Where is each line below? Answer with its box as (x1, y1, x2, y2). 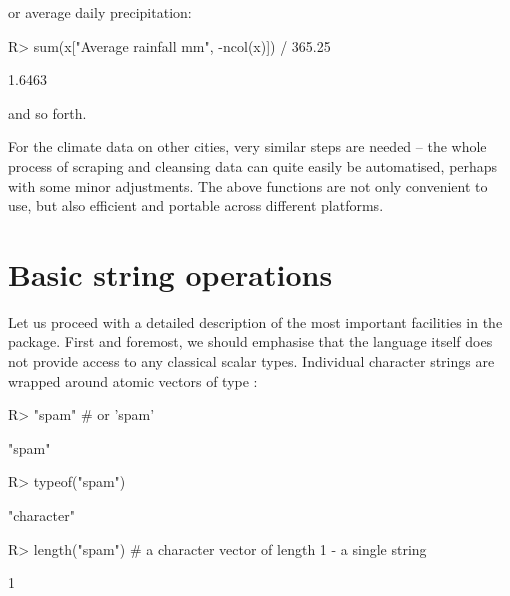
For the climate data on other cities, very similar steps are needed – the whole (8, 136, 487, 157)
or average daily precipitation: (8, 2, 192, 22)
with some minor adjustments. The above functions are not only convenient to (8, 175, 488, 196)
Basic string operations (8, 253, 333, 294)
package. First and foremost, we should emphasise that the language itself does (8, 331, 493, 352)
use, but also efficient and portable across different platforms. (8, 195, 384, 216)
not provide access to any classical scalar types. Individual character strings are (8, 351, 495, 372)
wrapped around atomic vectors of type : (8, 370, 258, 391)
